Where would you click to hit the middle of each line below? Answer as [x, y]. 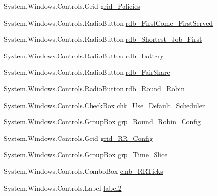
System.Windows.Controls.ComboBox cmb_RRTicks [84, 171]
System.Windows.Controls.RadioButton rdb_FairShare [87, 72]
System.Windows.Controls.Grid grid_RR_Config [78, 138]
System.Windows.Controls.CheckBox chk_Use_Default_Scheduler [105, 105]
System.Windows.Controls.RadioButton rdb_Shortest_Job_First [103, 39]
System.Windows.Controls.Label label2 [63, 187]
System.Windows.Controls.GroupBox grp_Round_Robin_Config [103, 122]
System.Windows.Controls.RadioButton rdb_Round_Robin [94, 88]
